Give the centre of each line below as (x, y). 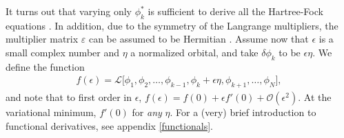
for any (147, 112)
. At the (315, 97)
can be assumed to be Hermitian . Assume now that (199, 39)
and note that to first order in (69, 97)
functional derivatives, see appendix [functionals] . (109, 125)
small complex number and (63, 52)
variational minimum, (51, 112)
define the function (45, 66)
